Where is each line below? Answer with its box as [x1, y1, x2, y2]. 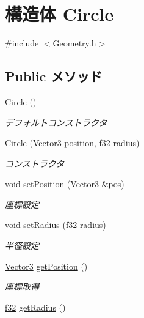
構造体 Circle [5, 1, 114, 26]
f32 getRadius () [5, 300, 66, 313]
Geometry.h [52, 37, 96, 50]
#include [5, 37, 39, 50]
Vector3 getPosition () [5, 259, 88, 272]
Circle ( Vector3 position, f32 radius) [5, 136, 140, 149]
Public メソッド [5, 67, 103, 86]
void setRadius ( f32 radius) [5, 218, 106, 231]
